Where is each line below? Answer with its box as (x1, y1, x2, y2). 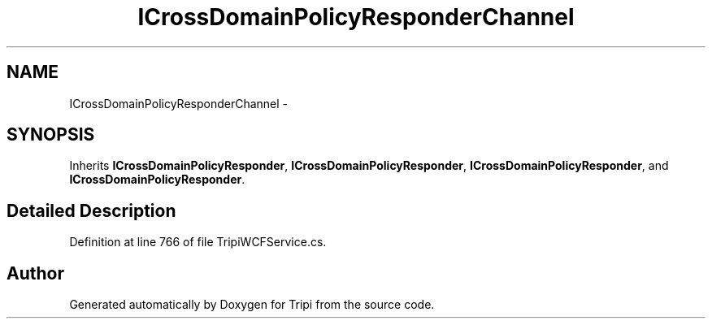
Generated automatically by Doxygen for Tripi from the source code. (69, 297, 435, 312)
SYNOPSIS (7, 124, 95, 145)
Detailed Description (7, 200, 176, 221)
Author (7, 262, 64, 284)
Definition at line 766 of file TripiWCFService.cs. (69, 235, 327, 249)
